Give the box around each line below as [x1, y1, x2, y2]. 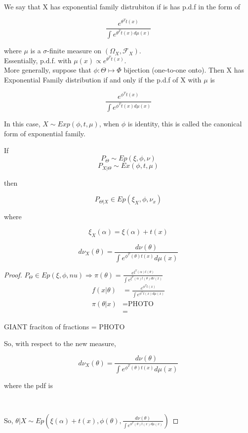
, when [99, 118, 120, 129]
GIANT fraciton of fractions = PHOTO [4, 321, 125, 331]
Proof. [4, 269, 22, 279]
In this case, [4, 118, 41, 129]
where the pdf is [4, 380, 53, 391]
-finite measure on [47, 45, 102, 56]
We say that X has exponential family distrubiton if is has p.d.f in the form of [4, 1, 241, 11]
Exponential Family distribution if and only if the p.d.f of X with [4, 75, 202, 85]
